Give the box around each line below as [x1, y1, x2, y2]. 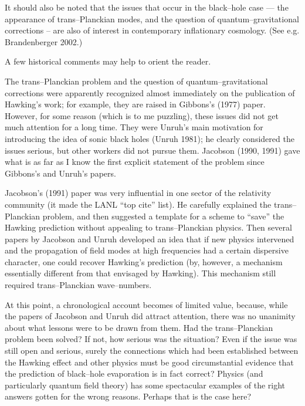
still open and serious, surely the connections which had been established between [5, 344, 299, 357]
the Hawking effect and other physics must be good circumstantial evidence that [5, 356, 294, 368]
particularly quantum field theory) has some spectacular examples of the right [5, 378, 286, 391]
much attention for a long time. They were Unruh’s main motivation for [5, 121, 263, 133]
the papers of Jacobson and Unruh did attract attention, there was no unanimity [5, 310, 296, 322]
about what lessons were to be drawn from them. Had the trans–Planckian [5, 321, 273, 333]
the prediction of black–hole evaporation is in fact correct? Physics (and [5, 367, 263, 380]
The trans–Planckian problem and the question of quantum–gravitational [5, 75, 268, 87]
